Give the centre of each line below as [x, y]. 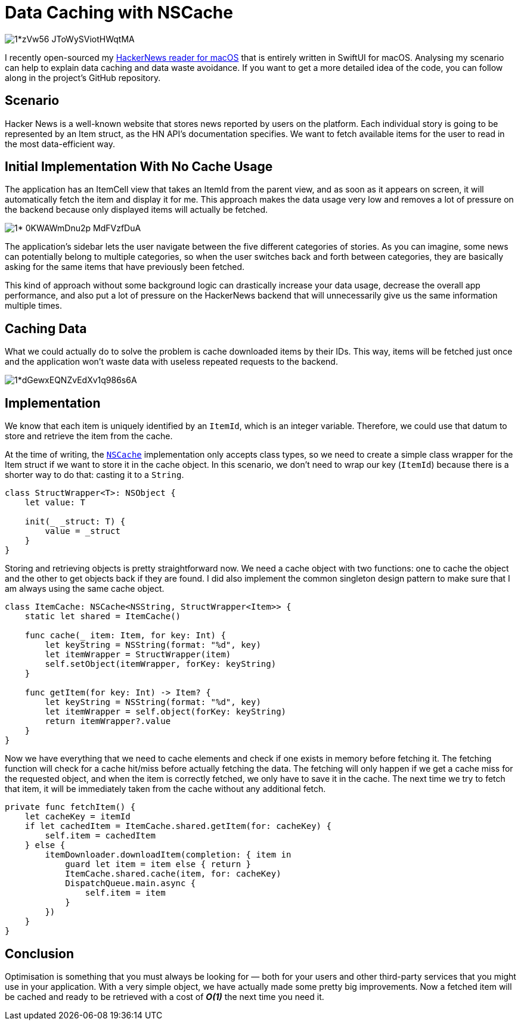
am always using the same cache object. [85, 589]
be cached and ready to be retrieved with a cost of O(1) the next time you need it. [165, 996]
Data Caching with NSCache [119, 13]
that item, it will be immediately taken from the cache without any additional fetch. [165, 789]
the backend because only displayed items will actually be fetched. [136, 210]
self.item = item [125, 893]
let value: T [55, 503]
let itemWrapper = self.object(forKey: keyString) [166, 712]
